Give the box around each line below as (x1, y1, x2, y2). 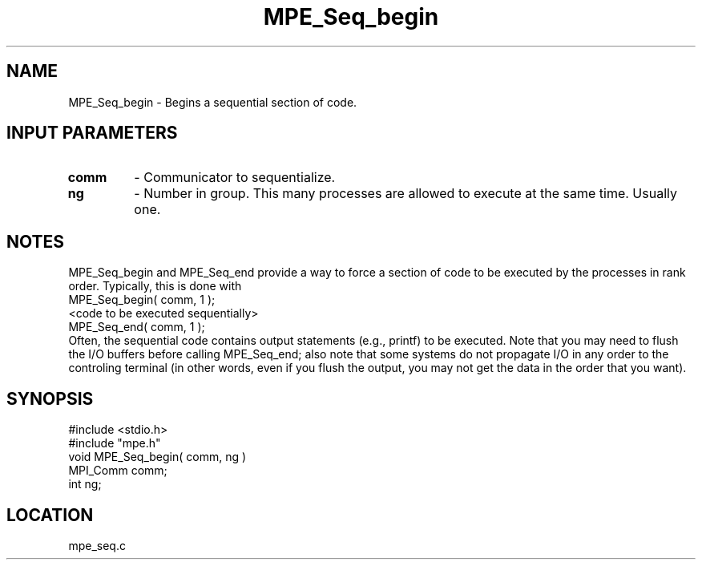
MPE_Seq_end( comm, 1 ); (68, 320, 205, 334)
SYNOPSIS (6, 388, 94, 409)
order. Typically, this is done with (68, 279, 242, 293)
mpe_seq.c (68, 538, 126, 552)
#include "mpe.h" (68, 436, 161, 451)
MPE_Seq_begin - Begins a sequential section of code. (68, 95, 357, 109)
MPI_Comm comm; (68, 463, 167, 478)
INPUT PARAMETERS (6, 123, 178, 144)
